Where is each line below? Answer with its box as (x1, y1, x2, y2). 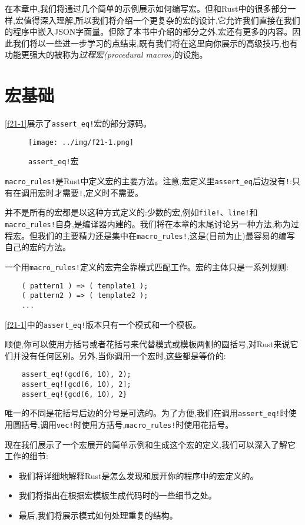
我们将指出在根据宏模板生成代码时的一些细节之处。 (18, 489, 217, 501)
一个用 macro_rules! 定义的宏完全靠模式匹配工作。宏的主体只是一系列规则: (5, 260, 289, 273)
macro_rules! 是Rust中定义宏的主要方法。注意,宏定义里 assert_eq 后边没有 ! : (5, 175, 292, 187)
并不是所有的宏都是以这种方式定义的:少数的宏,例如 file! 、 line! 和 (5, 206, 258, 218)
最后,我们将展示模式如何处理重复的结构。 (18, 509, 178, 521)
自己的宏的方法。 (5, 241, 71, 253)
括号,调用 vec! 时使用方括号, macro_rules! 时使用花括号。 (21, 418, 234, 431)
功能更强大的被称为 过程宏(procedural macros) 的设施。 (5, 48, 208, 61)
